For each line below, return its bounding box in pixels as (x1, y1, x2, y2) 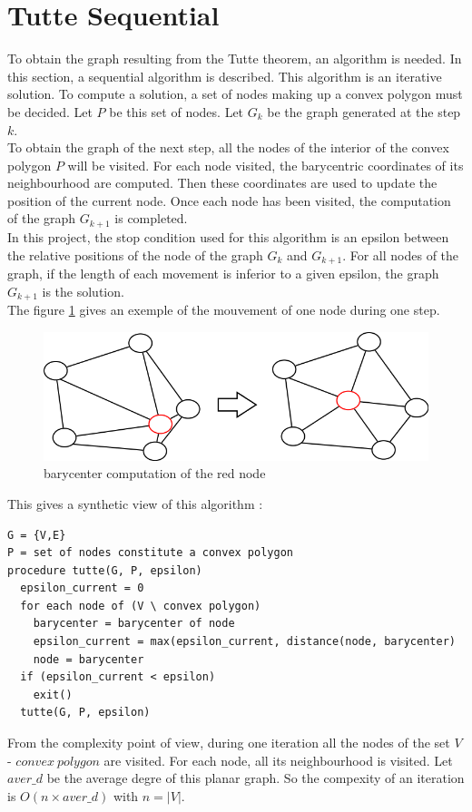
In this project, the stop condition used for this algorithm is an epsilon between (7, 227, 449, 246)
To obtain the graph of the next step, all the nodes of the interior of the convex (7, 138, 449, 157)
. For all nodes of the (342, 245, 459, 264)
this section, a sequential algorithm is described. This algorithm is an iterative (7, 66, 442, 85)
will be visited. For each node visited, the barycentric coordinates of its (67, 155, 464, 174)
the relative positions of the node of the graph (7, 245, 263, 264)
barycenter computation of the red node (44, 464, 266, 483)
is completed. (114, 209, 188, 228)
